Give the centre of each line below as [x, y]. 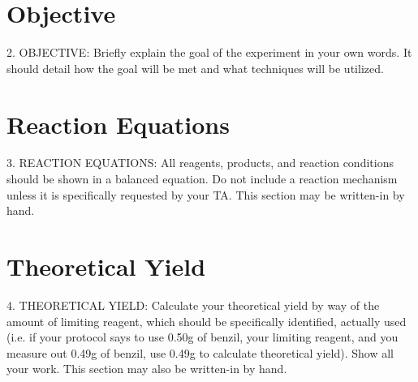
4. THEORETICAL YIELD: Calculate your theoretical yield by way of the [193, 305]
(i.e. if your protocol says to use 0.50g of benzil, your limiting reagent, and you [203, 337]
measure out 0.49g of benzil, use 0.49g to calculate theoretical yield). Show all [200, 352]
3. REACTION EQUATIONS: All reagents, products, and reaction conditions [200, 163]
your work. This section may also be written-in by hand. [147, 369]
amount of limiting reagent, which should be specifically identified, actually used [207, 321]
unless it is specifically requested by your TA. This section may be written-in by [206, 194]
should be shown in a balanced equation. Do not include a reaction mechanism [202, 179]
